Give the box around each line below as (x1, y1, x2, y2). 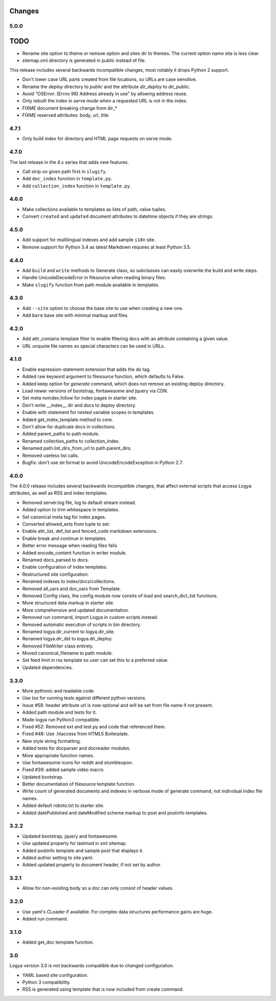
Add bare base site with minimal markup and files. (22, 312, 129, 319)
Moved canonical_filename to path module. (22, 650, 113, 656)
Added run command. (22, 916, 68, 922)
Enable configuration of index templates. (22, 564, 108, 570)
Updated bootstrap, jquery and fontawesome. (22, 833, 119, 839)
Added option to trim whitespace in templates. (22, 507, 120, 513)
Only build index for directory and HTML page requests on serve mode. (22, 136, 173, 142)
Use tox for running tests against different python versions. (22, 695, 147, 701)
